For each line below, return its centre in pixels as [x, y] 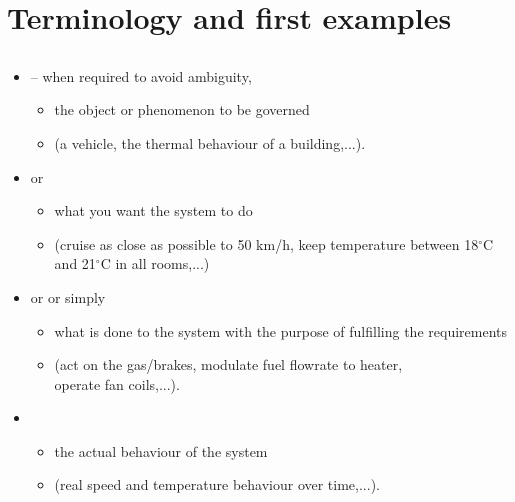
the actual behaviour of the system [161, 450]
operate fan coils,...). [117, 383]
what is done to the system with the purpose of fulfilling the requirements [280, 330]
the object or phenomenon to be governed [182, 109]
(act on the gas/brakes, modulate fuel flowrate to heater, [228, 364]
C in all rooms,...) [155, 263]
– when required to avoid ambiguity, [141, 75]
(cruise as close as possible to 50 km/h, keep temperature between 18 [266, 243]
